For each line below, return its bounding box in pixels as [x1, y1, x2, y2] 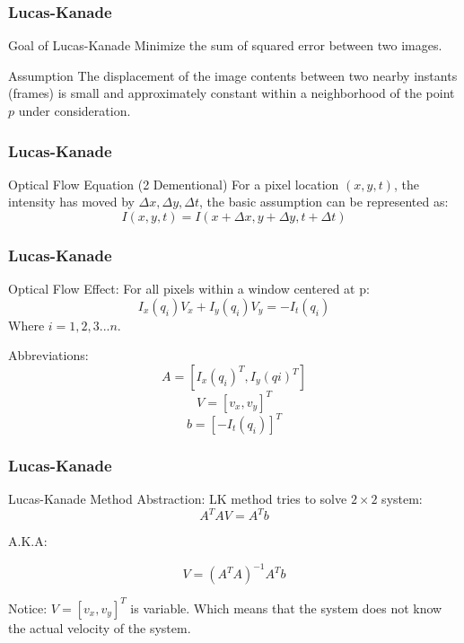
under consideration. [18, 101, 131, 119]
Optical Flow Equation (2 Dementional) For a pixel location [8, 174, 339, 193]
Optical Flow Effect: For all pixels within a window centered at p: [8, 279, 370, 298]
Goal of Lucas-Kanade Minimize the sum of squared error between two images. [8, 36, 442, 55]
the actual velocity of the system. [8, 618, 191, 637]
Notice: [8, 598, 48, 617]
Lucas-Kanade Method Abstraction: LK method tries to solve [8, 489, 347, 508]
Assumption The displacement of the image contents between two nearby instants [8, 66, 458, 84]
